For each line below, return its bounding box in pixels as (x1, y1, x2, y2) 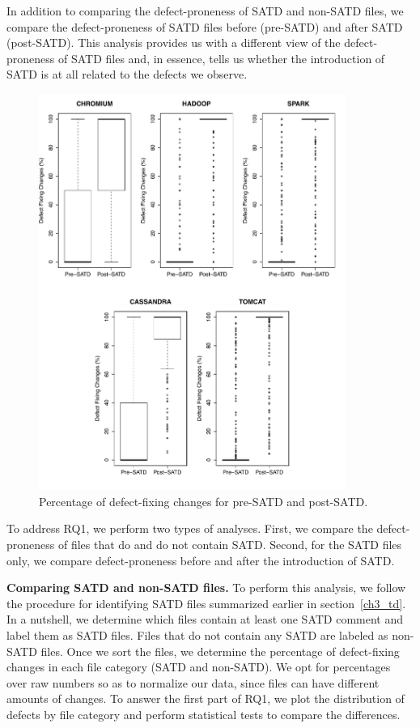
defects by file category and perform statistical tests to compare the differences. (6, 705, 401, 722)
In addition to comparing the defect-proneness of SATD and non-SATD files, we (6, 2, 404, 19)
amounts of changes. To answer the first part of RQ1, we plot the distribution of (6, 690, 405, 707)
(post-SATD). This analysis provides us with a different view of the (6, 34, 341, 51)
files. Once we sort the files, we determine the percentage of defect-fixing (40, 642, 400, 659)
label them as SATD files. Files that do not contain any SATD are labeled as (6, 626, 388, 643)
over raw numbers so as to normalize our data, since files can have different (6, 674, 380, 691)
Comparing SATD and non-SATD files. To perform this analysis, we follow (6, 579, 406, 596)
